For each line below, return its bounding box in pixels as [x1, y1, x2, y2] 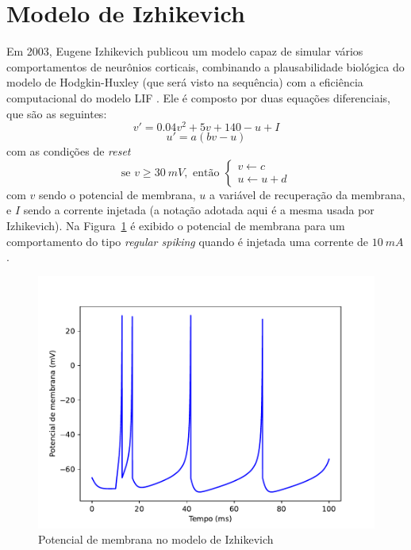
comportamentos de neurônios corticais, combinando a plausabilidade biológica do [6, 58, 405, 75]
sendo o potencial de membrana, [39, 186, 196, 202]
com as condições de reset [6, 143, 131, 160]
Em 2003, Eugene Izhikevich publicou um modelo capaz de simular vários [6, 43, 363, 60]
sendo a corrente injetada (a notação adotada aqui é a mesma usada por [23, 202, 375, 218]
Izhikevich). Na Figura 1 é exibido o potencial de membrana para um [6, 217, 345, 233]
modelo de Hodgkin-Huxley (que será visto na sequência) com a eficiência [6, 74, 363, 90]
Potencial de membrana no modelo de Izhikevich [38, 531, 274, 548]
